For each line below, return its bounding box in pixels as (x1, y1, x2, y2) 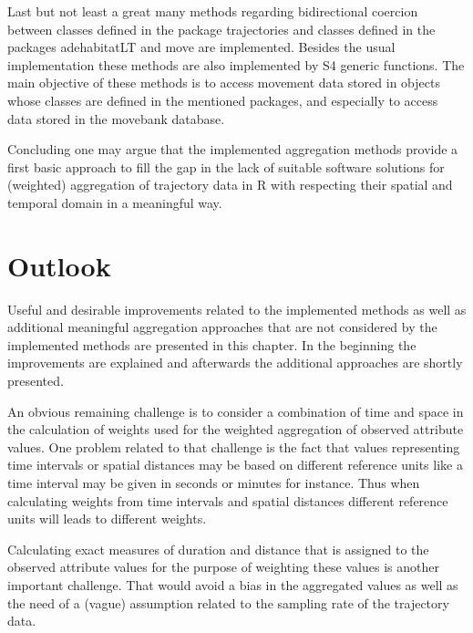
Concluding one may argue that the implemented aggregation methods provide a (7, 140, 458, 159)
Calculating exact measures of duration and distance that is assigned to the (7, 539, 429, 558)
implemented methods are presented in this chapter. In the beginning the (7, 335, 416, 354)
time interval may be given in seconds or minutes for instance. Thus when (7, 473, 420, 492)
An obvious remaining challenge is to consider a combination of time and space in (7, 401, 464, 420)
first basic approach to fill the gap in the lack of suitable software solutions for (7, 157, 445, 176)
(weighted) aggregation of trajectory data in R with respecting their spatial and (7, 175, 453, 194)
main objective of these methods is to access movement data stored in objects (7, 73, 440, 92)
